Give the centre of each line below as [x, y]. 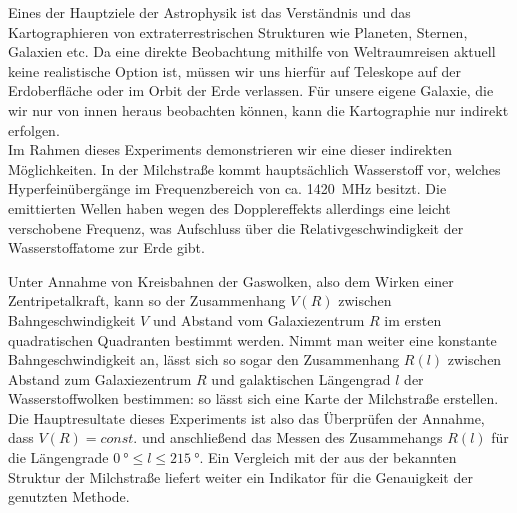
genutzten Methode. [69, 496]
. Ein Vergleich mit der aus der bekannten [328, 457]
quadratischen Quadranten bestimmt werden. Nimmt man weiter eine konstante [252, 339]
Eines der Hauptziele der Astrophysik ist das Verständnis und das [209, 12]
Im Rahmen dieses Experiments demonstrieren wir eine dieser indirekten [230, 149]
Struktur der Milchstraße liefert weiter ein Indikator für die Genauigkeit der [240, 476]
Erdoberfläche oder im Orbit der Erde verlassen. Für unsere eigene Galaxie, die [251, 90]
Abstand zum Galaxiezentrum [100, 378]
